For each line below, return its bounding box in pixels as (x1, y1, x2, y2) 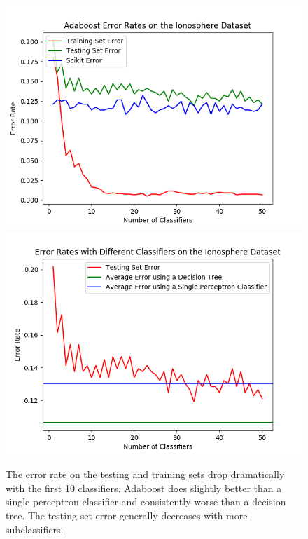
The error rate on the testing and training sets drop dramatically (6, 467, 285, 482)
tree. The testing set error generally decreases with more (6, 507, 248, 522)
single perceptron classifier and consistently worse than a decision (6, 494, 286, 509)
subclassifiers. (6, 521, 64, 536)
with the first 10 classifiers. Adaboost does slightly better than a (6, 480, 282, 495)
